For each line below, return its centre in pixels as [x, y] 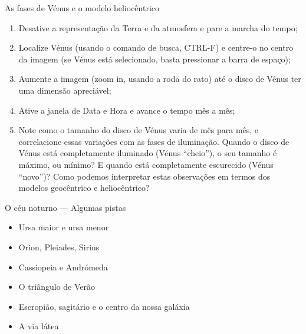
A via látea [39, 326]
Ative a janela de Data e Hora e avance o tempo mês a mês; [127, 110]
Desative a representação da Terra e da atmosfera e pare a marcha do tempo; [158, 27]
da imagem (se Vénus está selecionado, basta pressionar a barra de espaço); [154, 59]
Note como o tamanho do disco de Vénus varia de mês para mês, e [139, 130]
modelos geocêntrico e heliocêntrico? [84, 188]
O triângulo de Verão [57, 287]
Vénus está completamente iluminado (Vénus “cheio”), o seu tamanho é [148, 153]
